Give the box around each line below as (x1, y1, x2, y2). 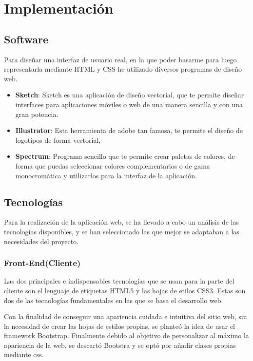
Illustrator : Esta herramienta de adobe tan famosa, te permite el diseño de (15, 125, 243, 135)
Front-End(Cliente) (4, 257, 81, 269)
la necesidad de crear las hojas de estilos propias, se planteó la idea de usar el (4, 321, 235, 331)
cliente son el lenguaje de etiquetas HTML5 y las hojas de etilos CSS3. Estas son (4, 285, 246, 295)
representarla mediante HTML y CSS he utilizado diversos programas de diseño (4, 64, 242, 74)
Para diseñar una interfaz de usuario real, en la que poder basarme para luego (4, 54, 237, 64)
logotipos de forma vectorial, (15, 134, 101, 145)
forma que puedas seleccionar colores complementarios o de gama (15, 160, 210, 171)
